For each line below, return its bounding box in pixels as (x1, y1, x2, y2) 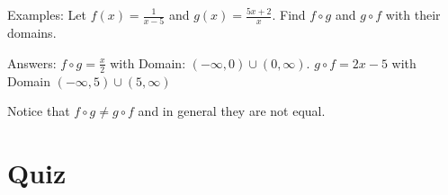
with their (385, 5, 441, 23)
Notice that (7, 102, 70, 120)
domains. (7, 23, 57, 42)
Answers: (7, 53, 57, 72)
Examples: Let (7, 5, 86, 23)
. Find (272, 5, 306, 23)
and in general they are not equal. (138, 102, 326, 120)
